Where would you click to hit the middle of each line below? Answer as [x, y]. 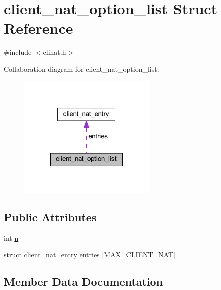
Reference [39, 28]
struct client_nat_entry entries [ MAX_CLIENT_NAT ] [90, 255]
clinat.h [55, 52]
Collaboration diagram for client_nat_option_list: [82, 68]
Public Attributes [50, 217]
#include [18, 52]
